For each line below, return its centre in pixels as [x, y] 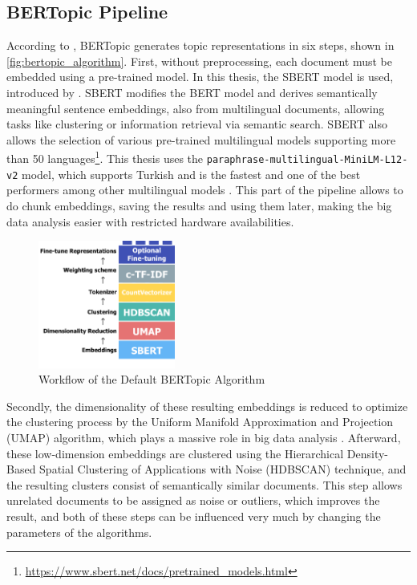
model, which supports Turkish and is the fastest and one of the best [191, 174]
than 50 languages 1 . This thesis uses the [105, 157]
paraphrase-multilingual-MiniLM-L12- [307, 160]
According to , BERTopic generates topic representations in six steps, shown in [200, 45]
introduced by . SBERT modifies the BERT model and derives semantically [192, 92]
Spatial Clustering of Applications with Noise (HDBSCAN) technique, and [223, 469]
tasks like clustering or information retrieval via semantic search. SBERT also [197, 124]
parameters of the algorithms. [79, 532]
